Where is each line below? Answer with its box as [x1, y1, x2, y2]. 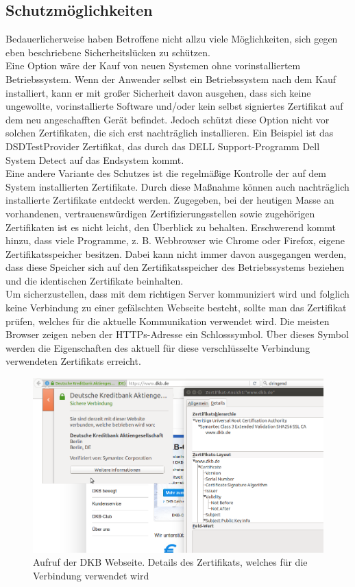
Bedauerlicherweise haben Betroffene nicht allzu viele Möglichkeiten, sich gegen [5, 32, 338, 46]
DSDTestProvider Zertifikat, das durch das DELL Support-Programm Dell [5, 139, 320, 153]
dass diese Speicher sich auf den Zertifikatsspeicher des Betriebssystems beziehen [5, 260, 345, 274]
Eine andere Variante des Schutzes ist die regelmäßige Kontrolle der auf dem [5, 166, 327, 180]
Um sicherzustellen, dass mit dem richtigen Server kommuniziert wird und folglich [5, 287, 350, 301]
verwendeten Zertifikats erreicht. [5, 354, 141, 368]
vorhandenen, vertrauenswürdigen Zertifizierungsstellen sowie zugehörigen [5, 206, 315, 220]
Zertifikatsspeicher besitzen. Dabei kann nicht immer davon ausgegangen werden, [5, 246, 347, 261]
